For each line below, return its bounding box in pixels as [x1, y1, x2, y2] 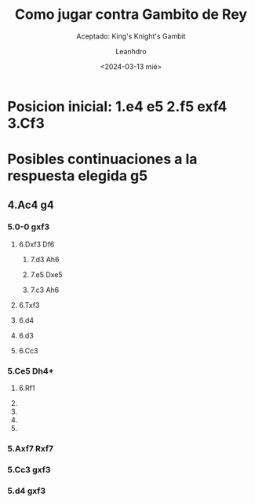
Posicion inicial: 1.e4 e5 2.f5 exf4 [7, 97, 228, 115]
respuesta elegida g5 [7, 167, 148, 185]
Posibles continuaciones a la [7, 151, 198, 168]
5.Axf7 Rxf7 [7, 444, 54, 455]
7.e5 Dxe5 [30, 269, 64, 279]
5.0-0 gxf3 [7, 221, 50, 232]
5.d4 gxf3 [7, 485, 46, 496]
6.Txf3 [18, 300, 40, 309]
